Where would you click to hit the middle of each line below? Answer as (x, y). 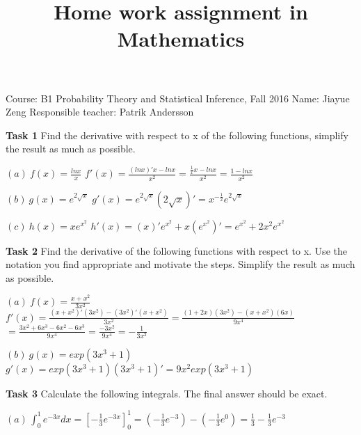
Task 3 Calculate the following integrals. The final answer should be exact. (167, 393)
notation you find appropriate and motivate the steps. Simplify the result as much (180, 264)
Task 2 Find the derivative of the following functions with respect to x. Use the (176, 250)
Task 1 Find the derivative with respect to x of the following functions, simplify (177, 135)
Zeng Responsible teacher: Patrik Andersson (100, 112)
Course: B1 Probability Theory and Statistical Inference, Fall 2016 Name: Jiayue (178, 98)
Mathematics (181, 39)
